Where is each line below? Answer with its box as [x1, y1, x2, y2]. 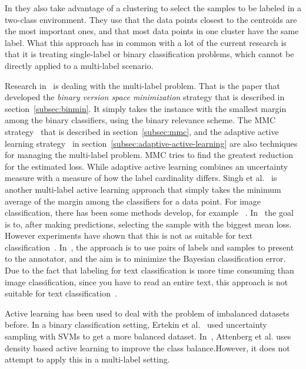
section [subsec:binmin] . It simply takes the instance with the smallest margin [5, 102, 287, 114]
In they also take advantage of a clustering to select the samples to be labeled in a [5, 2, 301, 14]
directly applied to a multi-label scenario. [5, 59, 154, 71]
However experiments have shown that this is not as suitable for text [5, 229, 253, 242]
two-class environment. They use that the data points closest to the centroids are [5, 13, 297, 25]
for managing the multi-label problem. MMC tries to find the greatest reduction [5, 149, 293, 161]
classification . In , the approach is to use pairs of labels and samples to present [5, 240, 294, 253]
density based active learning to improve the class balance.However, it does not [5, 341, 290, 354]
